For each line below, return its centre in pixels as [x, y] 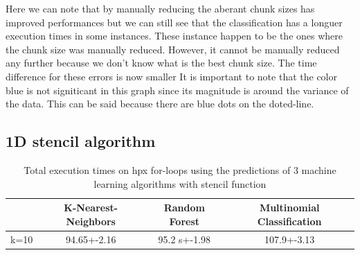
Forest [184, 221]
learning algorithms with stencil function [180, 183]
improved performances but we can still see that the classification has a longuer [174, 22]
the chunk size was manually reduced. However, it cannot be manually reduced [173, 49]
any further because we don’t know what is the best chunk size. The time [161, 63]
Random [184, 208]
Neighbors [91, 221]
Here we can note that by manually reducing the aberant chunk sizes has [160, 8]
